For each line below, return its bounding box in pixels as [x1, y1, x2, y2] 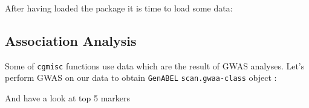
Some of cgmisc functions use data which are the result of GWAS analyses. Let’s [5, 59, 305, 72]
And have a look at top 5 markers [5, 92, 131, 104]
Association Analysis [5, 31, 137, 49]
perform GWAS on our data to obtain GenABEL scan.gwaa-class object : [5, 71, 277, 84]
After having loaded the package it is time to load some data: [5, 2, 233, 14]
